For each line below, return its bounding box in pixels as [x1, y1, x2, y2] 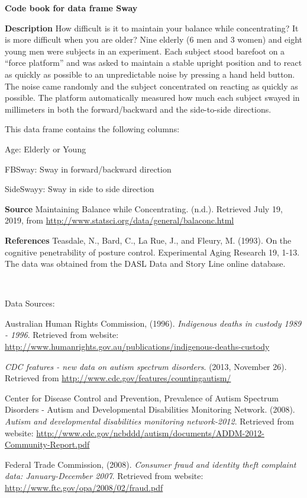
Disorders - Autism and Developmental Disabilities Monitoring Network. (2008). [5, 403, 295, 416]
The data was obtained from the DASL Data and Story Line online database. [5, 257, 286, 270]
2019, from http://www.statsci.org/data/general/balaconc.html [5, 214, 234, 226]
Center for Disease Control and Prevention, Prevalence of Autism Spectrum [5, 391, 279, 404]
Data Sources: [5, 297, 55, 309]
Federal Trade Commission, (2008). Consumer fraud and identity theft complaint [5, 458, 296, 470]
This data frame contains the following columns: [5, 123, 180, 135]
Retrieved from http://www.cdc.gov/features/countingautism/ [5, 372, 231, 384]
